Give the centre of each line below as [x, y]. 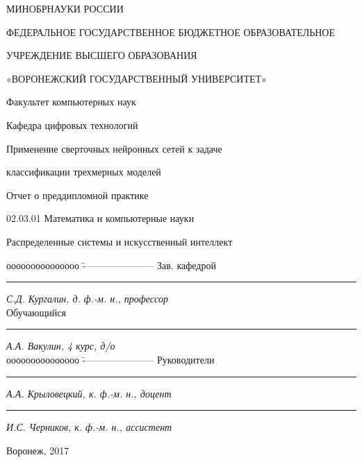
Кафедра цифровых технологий [72, 125]
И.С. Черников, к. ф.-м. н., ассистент [89, 427]
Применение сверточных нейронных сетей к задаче [114, 148]
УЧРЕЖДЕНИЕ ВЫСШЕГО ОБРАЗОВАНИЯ [102, 55]
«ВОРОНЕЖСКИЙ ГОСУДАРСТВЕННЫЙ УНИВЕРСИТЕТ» [137, 78]
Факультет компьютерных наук [71, 102]
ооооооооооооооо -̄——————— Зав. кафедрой [111, 265]
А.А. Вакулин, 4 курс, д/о [61, 346]
